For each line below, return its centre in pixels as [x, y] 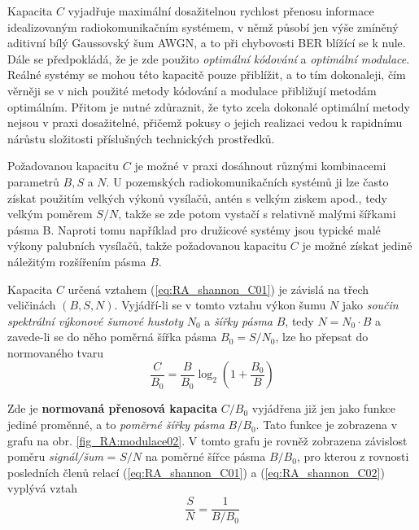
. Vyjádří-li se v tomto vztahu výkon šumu [220, 305]
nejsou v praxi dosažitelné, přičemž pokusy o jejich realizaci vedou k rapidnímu [205, 123]
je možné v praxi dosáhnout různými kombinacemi [260, 166]
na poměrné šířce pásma [205, 456]
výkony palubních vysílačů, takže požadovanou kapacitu [147, 245]
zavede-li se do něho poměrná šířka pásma [112, 337]
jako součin [370, 305]
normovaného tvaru [55, 352]
